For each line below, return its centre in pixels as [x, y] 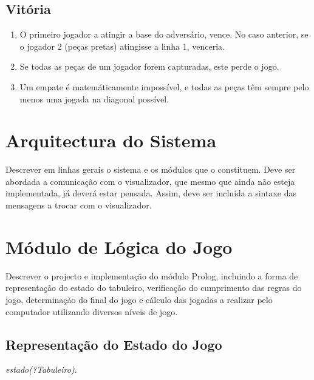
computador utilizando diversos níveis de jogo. [92, 311]
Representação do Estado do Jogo [114, 344]
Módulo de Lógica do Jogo [119, 246]
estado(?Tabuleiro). [41, 369]
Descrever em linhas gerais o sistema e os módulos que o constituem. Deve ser [151, 169]
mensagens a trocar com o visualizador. [79, 205]
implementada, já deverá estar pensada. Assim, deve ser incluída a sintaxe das [151, 193]
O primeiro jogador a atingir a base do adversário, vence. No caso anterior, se [164, 34]
